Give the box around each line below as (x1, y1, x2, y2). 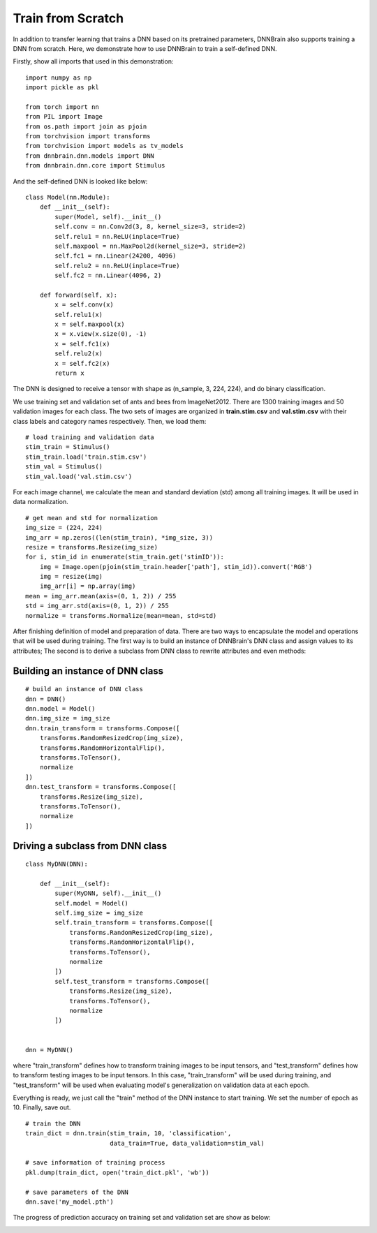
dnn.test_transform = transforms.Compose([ (25, 783, 177, 791)
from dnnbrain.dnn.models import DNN (25, 152, 155, 160)
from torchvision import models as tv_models (25, 142, 184, 150)
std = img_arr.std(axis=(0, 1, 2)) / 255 (25, 602, 169, 610)
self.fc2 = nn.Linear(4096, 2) (54, 272, 162, 279)
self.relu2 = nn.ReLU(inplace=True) (54, 262, 181, 270)
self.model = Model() (54, 899, 129, 907)
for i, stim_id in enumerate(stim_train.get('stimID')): (25, 553, 225, 561)
